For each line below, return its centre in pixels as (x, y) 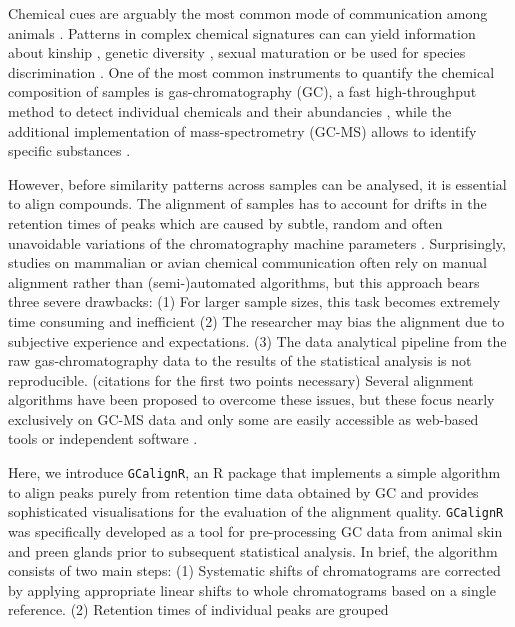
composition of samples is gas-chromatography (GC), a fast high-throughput (242, 91)
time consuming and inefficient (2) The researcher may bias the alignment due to (256, 320)
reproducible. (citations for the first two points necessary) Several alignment (241, 379)
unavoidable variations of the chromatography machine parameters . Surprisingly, (257, 242)
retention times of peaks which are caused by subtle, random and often (225, 222)
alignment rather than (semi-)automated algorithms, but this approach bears (244, 281)
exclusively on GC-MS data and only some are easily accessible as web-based (243, 418)
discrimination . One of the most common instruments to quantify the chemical (251, 71)
